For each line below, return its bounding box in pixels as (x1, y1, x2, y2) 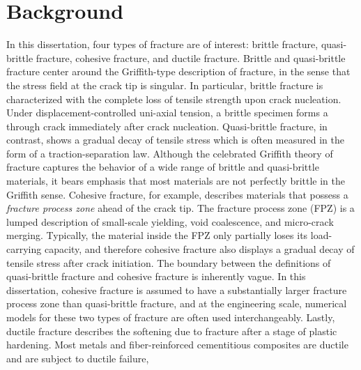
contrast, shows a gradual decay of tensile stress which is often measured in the (6, 132, 344, 147)
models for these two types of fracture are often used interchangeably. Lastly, (6, 310, 335, 324)
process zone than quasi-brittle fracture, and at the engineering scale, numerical (6, 296, 347, 311)
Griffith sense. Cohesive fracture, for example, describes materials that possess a (6, 187, 348, 201)
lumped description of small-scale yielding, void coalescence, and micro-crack (6, 214, 334, 229)
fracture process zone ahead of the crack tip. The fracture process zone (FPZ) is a (6, 201, 355, 215)
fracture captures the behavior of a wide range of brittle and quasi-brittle (6, 160, 319, 174)
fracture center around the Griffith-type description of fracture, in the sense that (6, 64, 351, 79)
